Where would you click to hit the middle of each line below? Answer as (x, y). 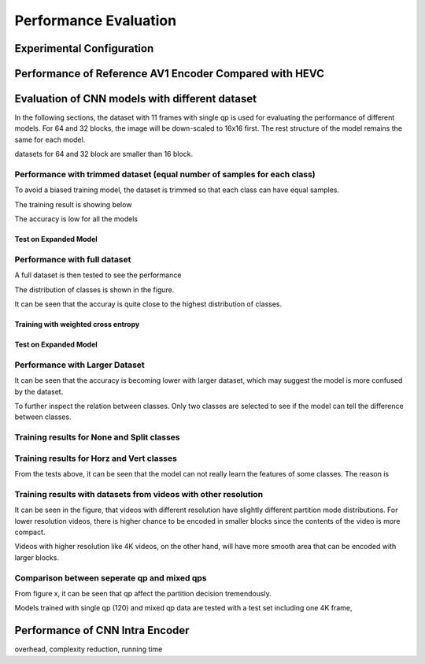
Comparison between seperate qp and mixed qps (111, 577)
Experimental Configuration (84, 48)
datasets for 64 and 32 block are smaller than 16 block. (104, 154)
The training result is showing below (73, 204)
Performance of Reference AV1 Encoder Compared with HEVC (169, 74)
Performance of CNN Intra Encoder (102, 631)
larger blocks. (37, 557)
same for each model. (50, 139)
